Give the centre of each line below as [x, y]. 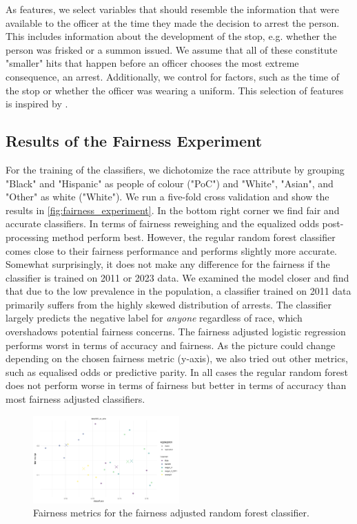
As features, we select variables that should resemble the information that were [172, 9]
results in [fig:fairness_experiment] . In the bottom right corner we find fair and [173, 210]
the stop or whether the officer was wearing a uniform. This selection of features [175, 90]
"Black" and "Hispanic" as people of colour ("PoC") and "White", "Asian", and [170, 183]
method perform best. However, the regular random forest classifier [194, 237]
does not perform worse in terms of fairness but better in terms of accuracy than [176, 385]
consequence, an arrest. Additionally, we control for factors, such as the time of [172, 76]
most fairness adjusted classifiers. [75, 399]
